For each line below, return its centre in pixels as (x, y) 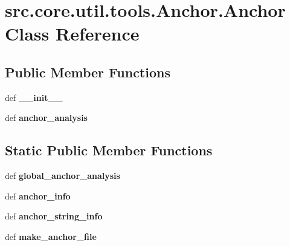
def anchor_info (38, 196)
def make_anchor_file (51, 236)
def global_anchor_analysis (63, 176)
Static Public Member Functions (109, 150)
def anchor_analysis (46, 118)
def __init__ (34, 97)
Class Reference (72, 34)
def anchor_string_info (54, 216)
